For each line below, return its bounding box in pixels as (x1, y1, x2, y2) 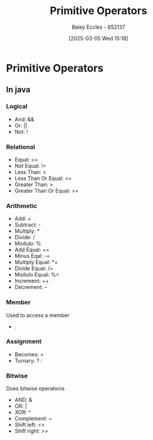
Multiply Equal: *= (14, 259, 58, 266)
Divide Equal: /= (14, 265, 54, 272)
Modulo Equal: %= (14, 271, 60, 278)
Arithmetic (6, 202, 38, 210)
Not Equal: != (14, 162, 47, 169)
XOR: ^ (14, 409, 31, 416)
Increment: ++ (14, 277, 49, 285)
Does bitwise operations (6, 385, 65, 392)
